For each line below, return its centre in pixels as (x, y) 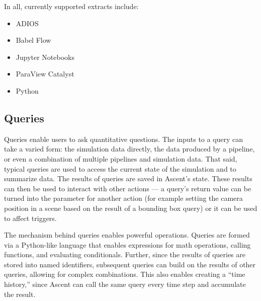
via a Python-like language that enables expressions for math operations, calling (127, 244)
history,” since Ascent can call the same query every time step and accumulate (125, 284)
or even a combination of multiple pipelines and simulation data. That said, (121, 158)
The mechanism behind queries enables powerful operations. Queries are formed (127, 235)
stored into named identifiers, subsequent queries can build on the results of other (130, 264)
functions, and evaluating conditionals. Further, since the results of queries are (125, 254)
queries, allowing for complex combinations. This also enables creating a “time (125, 274)
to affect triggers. (30, 218)
